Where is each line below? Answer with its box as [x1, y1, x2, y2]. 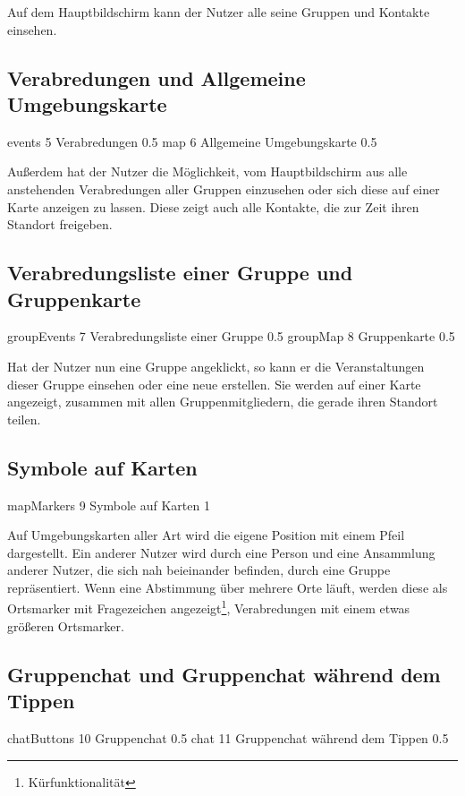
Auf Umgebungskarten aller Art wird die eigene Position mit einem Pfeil [7, 526, 405, 544]
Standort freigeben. [7, 215, 113, 234]
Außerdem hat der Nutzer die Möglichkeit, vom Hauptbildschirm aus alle [7, 162, 408, 181]
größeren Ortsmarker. [7, 616, 124, 635]
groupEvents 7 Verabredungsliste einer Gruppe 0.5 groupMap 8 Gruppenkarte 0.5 [7, 327, 455, 346]
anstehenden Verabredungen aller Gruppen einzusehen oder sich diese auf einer [7, 179, 440, 198]
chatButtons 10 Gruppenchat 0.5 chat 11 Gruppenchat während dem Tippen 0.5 [7, 728, 449, 747]
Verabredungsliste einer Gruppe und [7, 259, 353, 287]
